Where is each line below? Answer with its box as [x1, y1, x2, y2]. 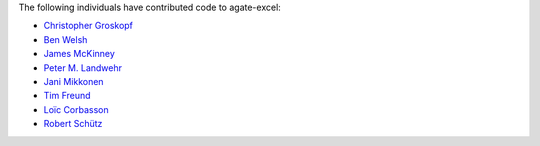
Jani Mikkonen [43, 75, 104, 87]
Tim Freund [43, 90, 91, 102]
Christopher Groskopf [43, 20, 134, 32]
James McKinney [43, 48, 115, 60]
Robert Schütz [43, 118, 103, 130]
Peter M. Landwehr [43, 61, 122, 74]
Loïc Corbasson [43, 103, 109, 115]
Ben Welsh [43, 33, 88, 45]
